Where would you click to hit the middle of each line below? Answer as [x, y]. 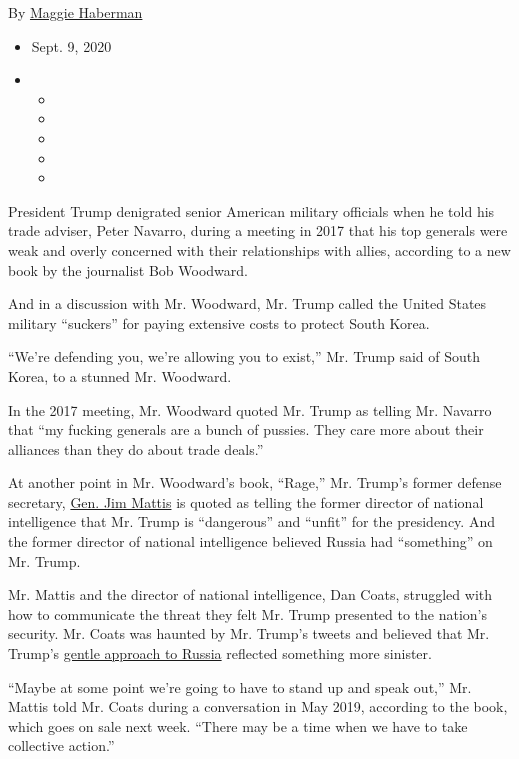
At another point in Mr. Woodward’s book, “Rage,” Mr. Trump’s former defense [255, 482]
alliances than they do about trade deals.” [136, 448]
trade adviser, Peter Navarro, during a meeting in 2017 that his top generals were [258, 230]
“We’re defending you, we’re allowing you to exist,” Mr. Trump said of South [244, 356]
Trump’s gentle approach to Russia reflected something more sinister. [220, 653]
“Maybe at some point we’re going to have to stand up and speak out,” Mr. [240, 686]
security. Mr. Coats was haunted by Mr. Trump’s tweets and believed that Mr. [249, 633]
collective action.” [61, 745]
